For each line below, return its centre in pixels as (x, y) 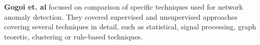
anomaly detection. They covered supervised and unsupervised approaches (121, 16)
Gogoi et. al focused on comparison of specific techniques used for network (124, 7)
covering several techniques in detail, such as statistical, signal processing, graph (130, 27)
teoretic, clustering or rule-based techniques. (74, 36)
